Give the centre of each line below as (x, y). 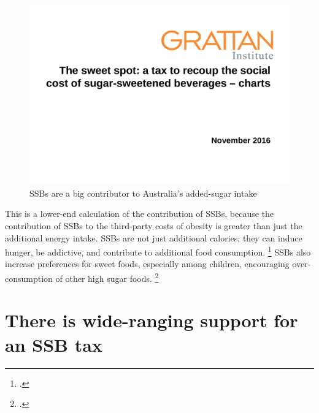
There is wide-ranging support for (152, 320)
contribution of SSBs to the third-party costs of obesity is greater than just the (154, 225)
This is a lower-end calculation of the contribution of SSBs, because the (140, 214)
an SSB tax (54, 344)
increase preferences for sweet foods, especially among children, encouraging (147, 264)
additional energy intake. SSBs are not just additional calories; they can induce (154, 237)
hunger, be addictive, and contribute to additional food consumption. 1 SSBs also (158, 251)
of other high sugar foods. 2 (107, 277)
